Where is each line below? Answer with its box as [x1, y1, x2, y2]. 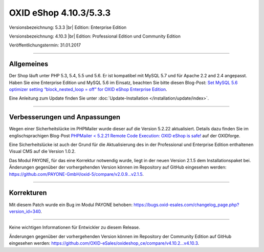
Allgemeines [9, 60, 48, 68]
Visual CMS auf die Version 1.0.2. [9, 148, 76, 154]
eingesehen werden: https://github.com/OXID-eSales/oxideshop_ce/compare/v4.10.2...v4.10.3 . [9, 240, 199, 246]
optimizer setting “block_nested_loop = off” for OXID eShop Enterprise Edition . [9, 86, 167, 92]
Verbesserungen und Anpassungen [9, 113, 121, 122]
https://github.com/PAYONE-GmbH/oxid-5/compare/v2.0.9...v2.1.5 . [9, 171, 144, 177]
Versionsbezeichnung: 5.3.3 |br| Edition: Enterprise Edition [9, 24, 127, 30]
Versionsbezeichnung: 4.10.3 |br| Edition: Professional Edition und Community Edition [9, 33, 181, 39]
